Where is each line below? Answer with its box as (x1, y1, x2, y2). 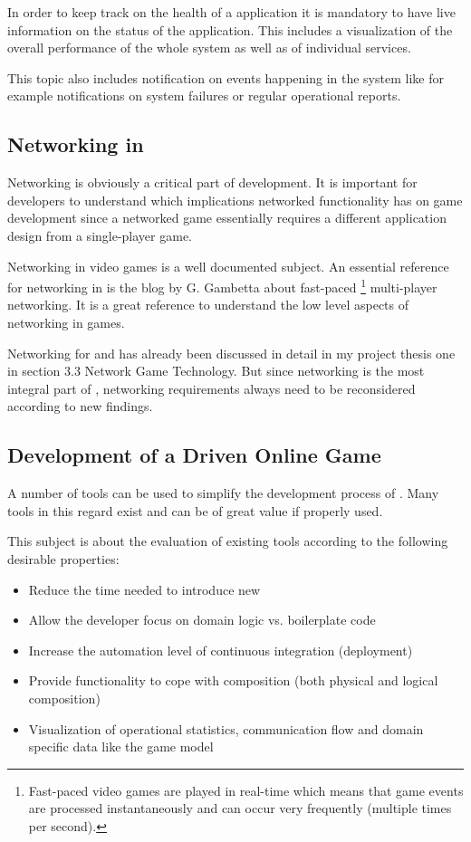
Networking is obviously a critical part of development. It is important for (7, 173, 418, 192)
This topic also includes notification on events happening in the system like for (7, 68, 444, 87)
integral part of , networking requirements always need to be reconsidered (7, 378, 416, 397)
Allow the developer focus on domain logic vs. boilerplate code (28, 610, 376, 629)
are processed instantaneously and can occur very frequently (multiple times (28, 799, 452, 818)
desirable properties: (7, 549, 120, 568)
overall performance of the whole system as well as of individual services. (7, 38, 411, 57)
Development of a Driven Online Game (7, 441, 381, 469)
